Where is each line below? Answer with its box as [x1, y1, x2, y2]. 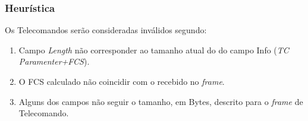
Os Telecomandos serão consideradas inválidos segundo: [5, 24, 207, 36]
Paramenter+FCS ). [18, 55, 90, 68]
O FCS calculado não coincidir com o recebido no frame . [18, 75, 225, 87]
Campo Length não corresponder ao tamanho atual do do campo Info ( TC [18, 43, 289, 56]
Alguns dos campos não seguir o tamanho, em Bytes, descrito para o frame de [18, 95, 303, 107]
